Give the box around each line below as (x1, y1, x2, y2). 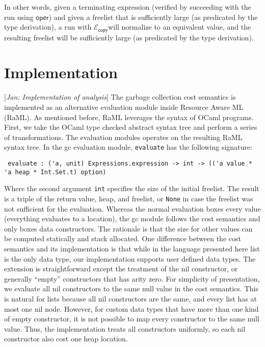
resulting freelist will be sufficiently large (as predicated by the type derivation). (4, 32, 254, 42)
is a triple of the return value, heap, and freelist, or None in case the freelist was (4, 193, 253, 203)
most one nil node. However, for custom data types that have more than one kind (4, 303, 259, 314)
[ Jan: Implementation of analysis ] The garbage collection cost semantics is (4, 91, 236, 102)
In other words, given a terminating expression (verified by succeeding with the (4, 2, 251, 12)
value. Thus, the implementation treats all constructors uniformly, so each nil (4, 323, 246, 334)
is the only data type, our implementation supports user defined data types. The (4, 253, 256, 264)
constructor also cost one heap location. (4, 333, 128, 344)
